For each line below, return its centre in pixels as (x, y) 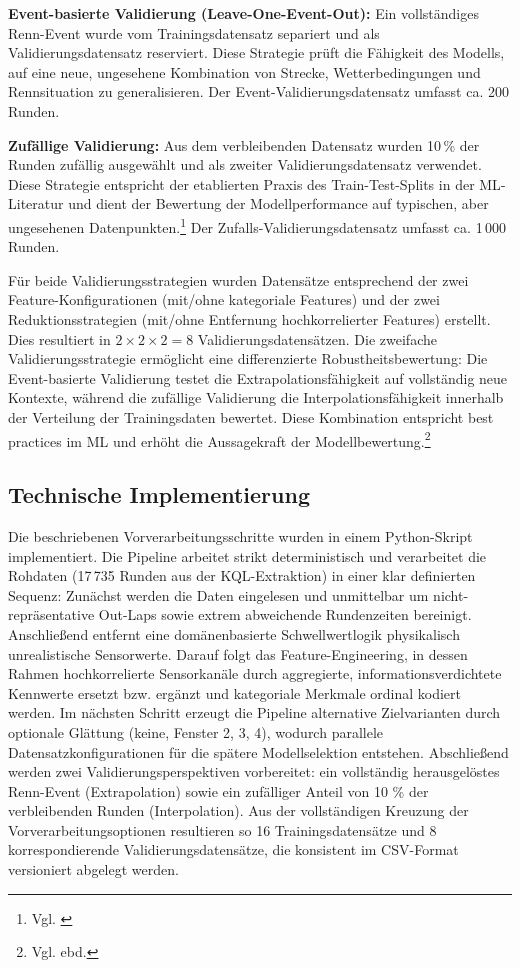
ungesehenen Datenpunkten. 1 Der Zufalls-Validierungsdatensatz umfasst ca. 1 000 (257, 225)
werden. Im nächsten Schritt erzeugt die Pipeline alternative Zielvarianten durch (254, 712)
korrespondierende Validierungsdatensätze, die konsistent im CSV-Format (233, 849)
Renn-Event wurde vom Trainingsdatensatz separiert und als (194, 32)
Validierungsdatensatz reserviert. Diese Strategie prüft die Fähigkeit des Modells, (256, 52)
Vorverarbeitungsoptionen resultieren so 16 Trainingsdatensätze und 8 (222, 829)
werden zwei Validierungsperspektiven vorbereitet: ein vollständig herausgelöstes (254, 771)
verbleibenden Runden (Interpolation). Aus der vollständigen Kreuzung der (238, 810)
